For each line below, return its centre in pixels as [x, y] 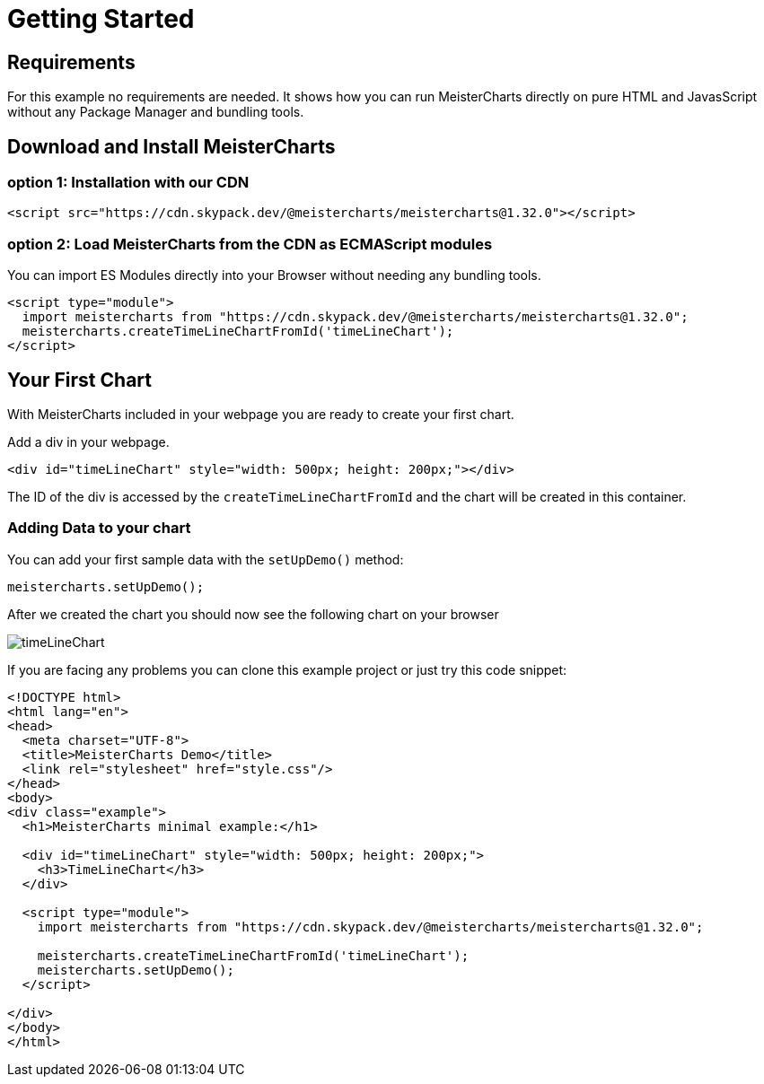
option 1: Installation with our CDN [128, 183]
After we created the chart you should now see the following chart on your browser [253, 614]
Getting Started [101, 19]
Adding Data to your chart [99, 528]
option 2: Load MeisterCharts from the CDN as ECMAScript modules [250, 244]
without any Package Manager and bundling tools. [156, 112]
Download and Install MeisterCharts [171, 146]
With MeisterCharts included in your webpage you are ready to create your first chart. [261, 414]
